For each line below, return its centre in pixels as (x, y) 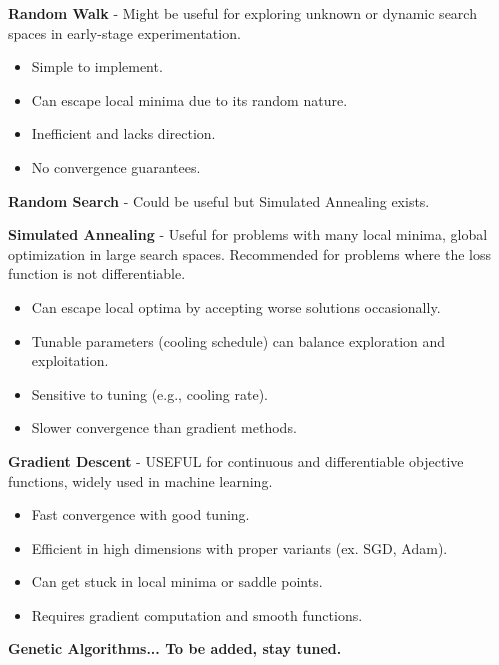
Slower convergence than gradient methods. (164, 427)
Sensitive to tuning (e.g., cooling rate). (149, 393)
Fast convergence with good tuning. (140, 514)
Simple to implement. (97, 66)
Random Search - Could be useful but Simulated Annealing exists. (219, 200)
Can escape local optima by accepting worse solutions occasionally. (236, 306)
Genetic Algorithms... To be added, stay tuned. (175, 648)
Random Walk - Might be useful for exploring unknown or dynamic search (242, 13)
